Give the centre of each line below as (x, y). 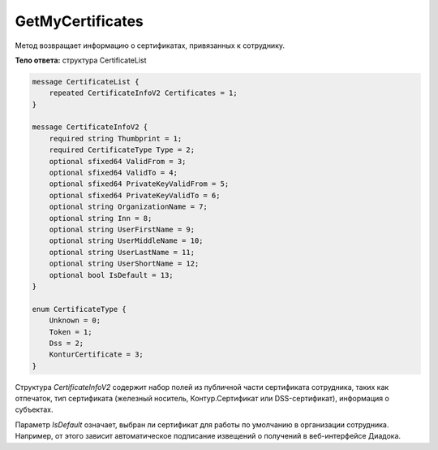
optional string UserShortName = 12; (124, 264)
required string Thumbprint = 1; (116, 138)
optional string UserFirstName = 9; (122, 229)
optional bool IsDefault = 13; (111, 275)
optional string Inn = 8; (101, 218)
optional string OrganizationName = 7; (129, 207)
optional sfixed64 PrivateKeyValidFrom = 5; (139, 184)
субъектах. (34, 409)
